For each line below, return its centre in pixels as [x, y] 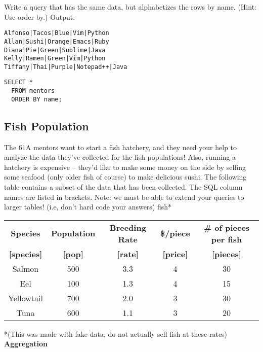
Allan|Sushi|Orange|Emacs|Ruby [57, 41]
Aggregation [26, 344]
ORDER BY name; [37, 99]
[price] [175, 254]
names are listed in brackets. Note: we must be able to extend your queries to [124, 197]
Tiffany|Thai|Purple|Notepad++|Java [66, 67]
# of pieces [226, 227]
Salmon [26, 268]
